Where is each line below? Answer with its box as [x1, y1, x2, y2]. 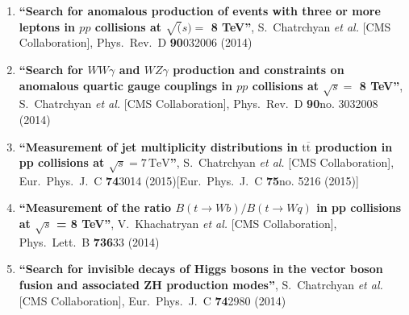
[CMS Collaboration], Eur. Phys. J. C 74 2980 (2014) [19, 292, 286, 309]
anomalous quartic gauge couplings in [19, 77, 232, 93]
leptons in [19, 18, 75, 35]
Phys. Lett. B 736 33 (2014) [19, 233, 160, 250]
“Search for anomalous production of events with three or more [19, 2, 381, 19]
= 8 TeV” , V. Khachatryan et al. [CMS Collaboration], [56, 215, 337, 232]
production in [315, 138, 393, 155]
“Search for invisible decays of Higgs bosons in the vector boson [19, 260, 383, 277]
